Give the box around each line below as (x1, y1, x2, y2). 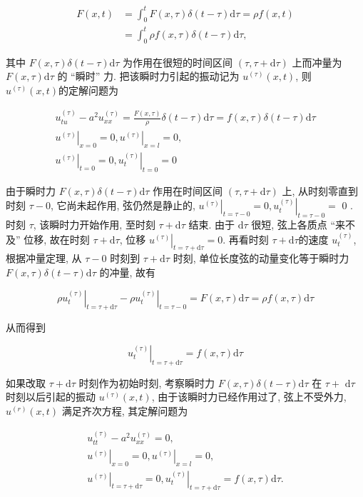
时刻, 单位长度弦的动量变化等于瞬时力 (173, 251, 349, 266)
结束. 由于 (188, 217, 235, 232)
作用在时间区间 (153, 183, 223, 198)
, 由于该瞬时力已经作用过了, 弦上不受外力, (151, 389, 347, 404)
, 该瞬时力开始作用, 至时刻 (33, 217, 155, 232)
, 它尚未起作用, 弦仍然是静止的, (50, 198, 195, 213)
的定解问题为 (58, 82, 118, 97)
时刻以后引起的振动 (6, 389, 96, 404)
